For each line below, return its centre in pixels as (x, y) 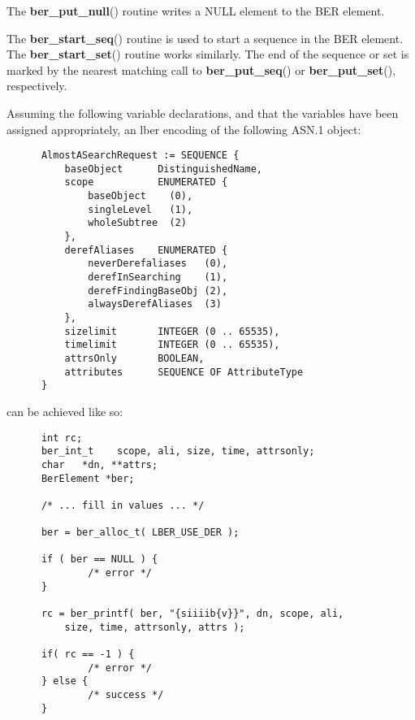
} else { (65, 681)
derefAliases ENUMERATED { (146, 250)
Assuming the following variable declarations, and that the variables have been (203, 113)
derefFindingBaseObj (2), (158, 291)
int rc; (62, 438)
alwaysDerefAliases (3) (155, 304)
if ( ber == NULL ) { (99, 560)
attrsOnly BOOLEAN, (134, 358)
